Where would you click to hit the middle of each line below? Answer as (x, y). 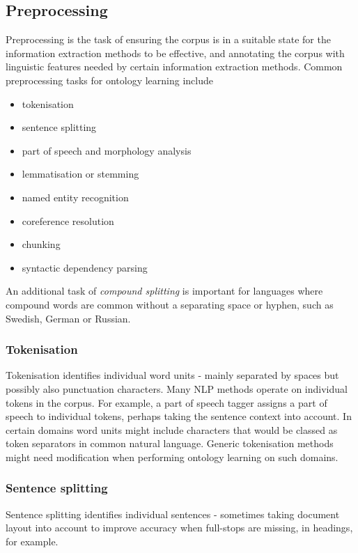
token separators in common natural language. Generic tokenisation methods (170, 443)
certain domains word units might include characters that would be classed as (172, 429)
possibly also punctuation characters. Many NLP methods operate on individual (177, 388)
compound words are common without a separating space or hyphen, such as (170, 304)
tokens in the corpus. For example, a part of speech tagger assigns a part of (166, 402)
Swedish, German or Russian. (68, 318)
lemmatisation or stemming (80, 174)
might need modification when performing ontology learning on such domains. (172, 457)
